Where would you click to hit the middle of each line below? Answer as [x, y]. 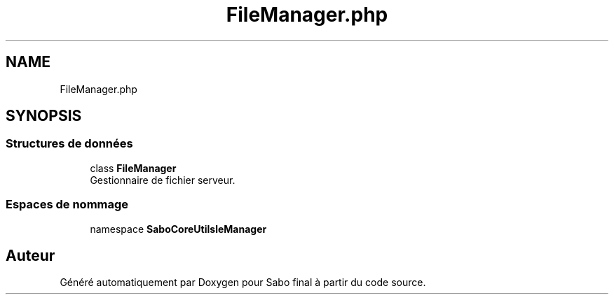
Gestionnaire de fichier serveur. [163, 180]
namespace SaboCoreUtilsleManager [178, 229]
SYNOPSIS [44, 116]
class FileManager [133, 168]
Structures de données [69, 144]
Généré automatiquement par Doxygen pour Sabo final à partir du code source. [243, 283]
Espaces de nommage [67, 205]
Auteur [30, 255]
